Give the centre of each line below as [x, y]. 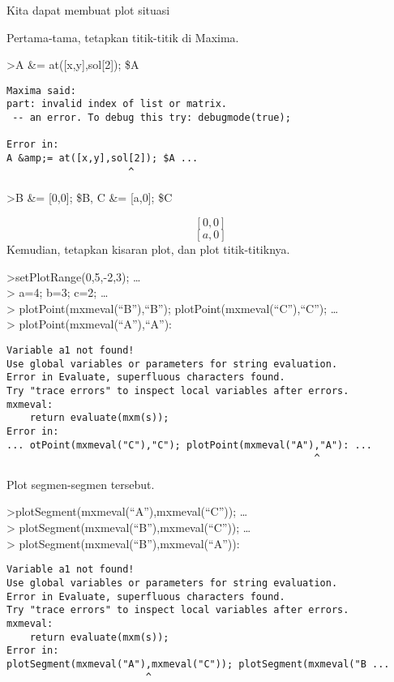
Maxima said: [41, 90]
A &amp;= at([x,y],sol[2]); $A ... [103, 159]
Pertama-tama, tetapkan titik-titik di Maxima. [123, 37]
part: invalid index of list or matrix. [117, 104]
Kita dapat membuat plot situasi [88, 10]
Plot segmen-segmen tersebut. [81, 484]
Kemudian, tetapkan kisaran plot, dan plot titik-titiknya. [148, 249]
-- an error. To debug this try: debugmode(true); [152, 118]
